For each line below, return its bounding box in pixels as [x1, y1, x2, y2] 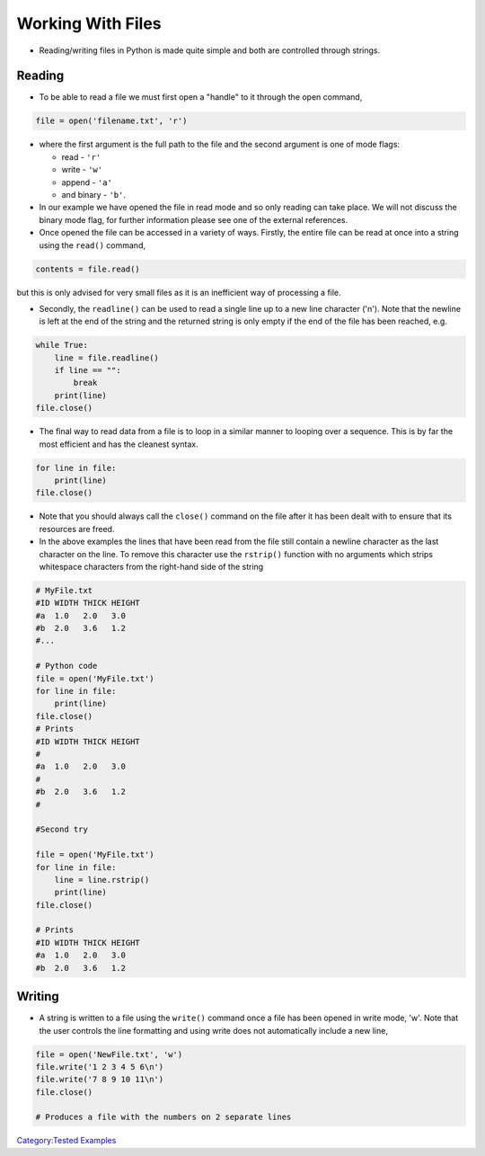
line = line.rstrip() [54, 875, 150, 885]
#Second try [35, 824, 89, 835]
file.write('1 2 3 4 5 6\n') [35, 1062, 164, 1072]
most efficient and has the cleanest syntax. [39, 439, 198, 449]
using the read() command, [39, 239, 145, 251]
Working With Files [16, 13, 162, 33]
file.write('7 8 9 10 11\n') [35, 1074, 164, 1085]
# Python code [35, 661, 98, 671]
